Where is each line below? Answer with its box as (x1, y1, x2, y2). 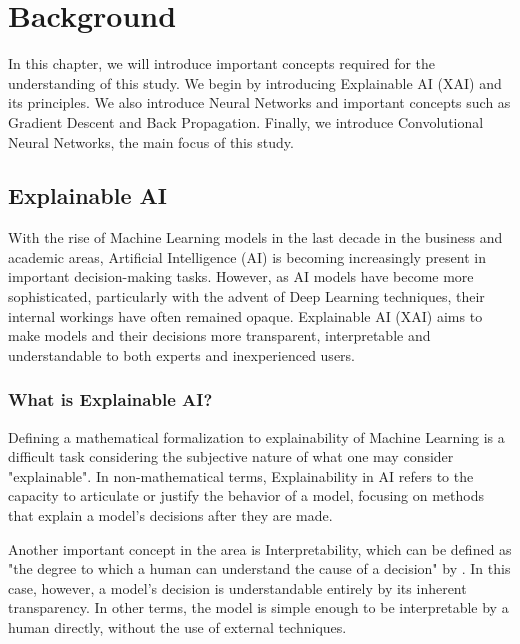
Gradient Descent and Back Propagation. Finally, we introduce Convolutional (8, 111, 484, 132)
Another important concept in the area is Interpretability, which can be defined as (8, 538, 512, 559)
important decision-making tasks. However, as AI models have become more (8, 266, 474, 287)
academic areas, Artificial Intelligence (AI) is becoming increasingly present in (8, 246, 486, 267)
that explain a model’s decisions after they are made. (8, 505, 333, 526)
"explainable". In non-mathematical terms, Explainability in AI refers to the (8, 465, 474, 486)
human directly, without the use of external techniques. (8, 617, 347, 638)
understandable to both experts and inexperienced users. (8, 344, 356, 365)
